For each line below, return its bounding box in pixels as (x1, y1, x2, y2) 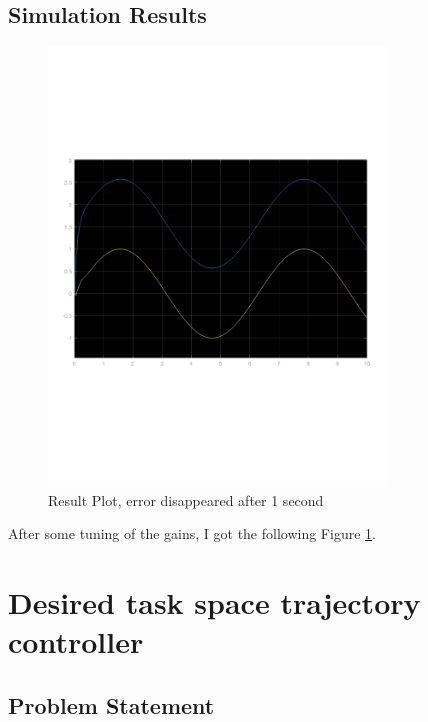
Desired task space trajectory (8, 582, 421, 623)
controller (8, 621, 144, 662)
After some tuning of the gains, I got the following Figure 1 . (8, 523, 376, 544)
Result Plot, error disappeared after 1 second (48, 489, 324, 510)
